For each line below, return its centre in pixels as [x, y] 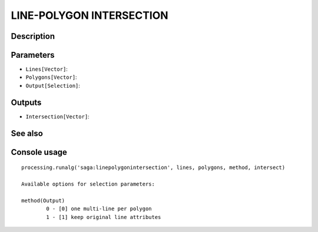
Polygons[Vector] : [51, 77]
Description [33, 36]
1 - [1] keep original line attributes [104, 217]
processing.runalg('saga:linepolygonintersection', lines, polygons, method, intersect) [153, 168]
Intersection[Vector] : [57, 116]
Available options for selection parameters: [88, 184]
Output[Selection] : [53, 85]
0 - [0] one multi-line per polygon [99, 209]
